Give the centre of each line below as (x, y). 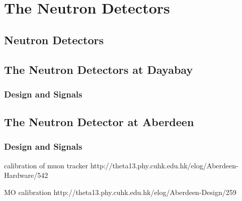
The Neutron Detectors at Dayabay (99, 69)
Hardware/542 (26, 175)
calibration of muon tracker (46, 165)
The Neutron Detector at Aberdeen (99, 122)
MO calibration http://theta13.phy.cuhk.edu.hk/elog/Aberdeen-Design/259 (120, 192)
